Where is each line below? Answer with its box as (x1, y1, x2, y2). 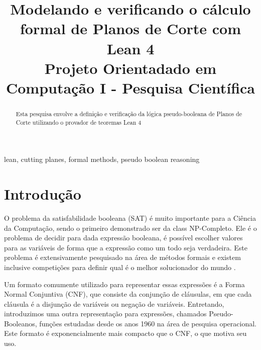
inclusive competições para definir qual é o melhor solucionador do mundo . (4, 261, 236, 272)
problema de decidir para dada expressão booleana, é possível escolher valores (4, 232, 243, 243)
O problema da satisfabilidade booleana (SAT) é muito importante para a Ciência (4, 212, 256, 223)
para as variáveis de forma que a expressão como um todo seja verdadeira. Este (4, 242, 248, 252)
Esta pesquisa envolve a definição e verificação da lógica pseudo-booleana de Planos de (16, 109, 242, 118)
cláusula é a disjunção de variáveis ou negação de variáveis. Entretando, (4, 298, 224, 309)
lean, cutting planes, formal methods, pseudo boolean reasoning (4, 154, 200, 164)
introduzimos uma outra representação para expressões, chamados (4, 308, 207, 319)
